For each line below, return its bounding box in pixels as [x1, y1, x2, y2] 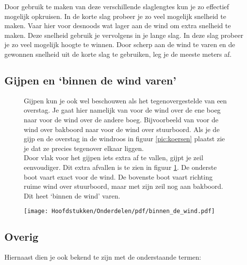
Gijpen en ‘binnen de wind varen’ [4, 72, 177, 87]
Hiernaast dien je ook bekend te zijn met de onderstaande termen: [4, 252, 201, 262]
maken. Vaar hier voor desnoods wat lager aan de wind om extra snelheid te [4, 20, 231, 31]
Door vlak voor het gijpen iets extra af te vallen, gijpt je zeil [24, 152, 203, 163]
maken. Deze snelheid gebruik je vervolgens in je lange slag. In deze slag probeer [4, 30, 244, 40]
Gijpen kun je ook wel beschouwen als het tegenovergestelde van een [24, 95, 227, 105]
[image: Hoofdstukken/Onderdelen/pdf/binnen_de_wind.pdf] [24, 208, 215, 215]
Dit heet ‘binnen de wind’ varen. [24, 190, 120, 200]
